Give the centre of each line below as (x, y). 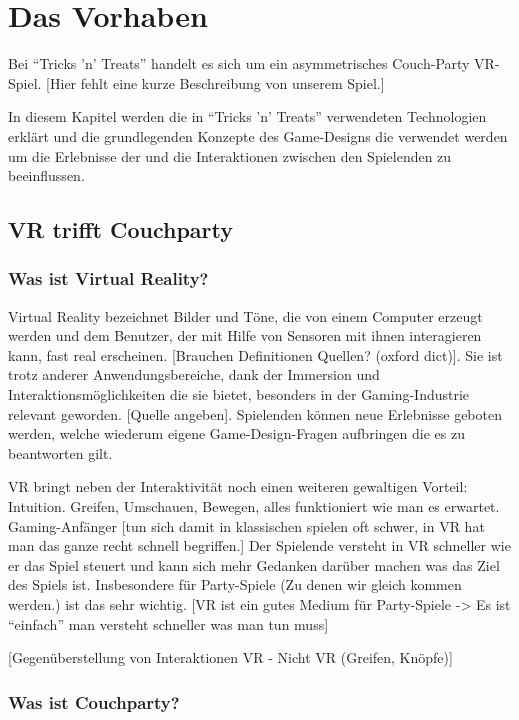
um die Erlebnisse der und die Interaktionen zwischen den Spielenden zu (230, 155)
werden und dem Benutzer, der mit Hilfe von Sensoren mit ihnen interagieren (245, 335)
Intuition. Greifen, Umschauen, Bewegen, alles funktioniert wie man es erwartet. (254, 506)
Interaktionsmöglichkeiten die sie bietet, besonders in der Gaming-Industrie (239, 394)
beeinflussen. (46, 175)
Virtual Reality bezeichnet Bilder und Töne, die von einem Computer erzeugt (245, 315)
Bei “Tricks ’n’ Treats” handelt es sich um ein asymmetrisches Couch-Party (239, 63)
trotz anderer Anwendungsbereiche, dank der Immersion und (194, 374)
